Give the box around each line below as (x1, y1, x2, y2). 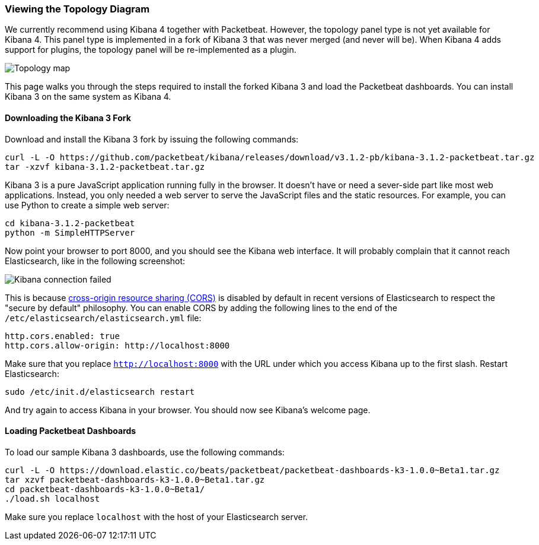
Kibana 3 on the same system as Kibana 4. (5, 91, 171, 102)
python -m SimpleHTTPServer (5, 227, 135, 237)
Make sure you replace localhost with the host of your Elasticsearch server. (5, 511, 308, 522)
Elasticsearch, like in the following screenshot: (5, 255, 186, 266)
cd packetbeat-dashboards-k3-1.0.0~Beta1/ (5, 484, 205, 494)
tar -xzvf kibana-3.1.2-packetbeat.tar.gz (5, 161, 205, 172)
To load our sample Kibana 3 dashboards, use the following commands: (5, 446, 285, 457)
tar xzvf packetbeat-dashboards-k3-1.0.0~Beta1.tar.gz (5, 474, 265, 484)
